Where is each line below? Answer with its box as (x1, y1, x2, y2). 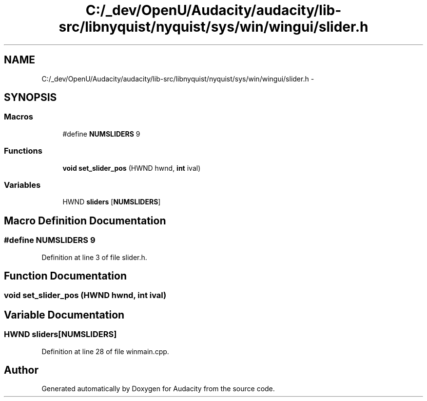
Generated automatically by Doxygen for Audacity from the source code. (41, 384, 275, 393)
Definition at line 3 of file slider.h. (41, 253, 147, 261)
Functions (4, 146, 42, 156)
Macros (4, 112, 33, 122)
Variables (4, 180, 41, 190)
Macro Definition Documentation (4, 214, 166, 227)
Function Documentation (4, 269, 127, 282)
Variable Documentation (4, 308, 125, 321)
